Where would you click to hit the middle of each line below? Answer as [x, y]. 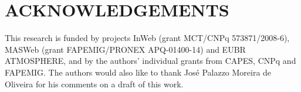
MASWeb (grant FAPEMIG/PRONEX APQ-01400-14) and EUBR [125, 49]
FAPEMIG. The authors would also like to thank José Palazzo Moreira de [138, 72]
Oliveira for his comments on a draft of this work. [94, 84]
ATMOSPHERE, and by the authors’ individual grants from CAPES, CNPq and [150, 61]
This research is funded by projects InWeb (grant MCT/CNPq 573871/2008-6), [147, 38]
